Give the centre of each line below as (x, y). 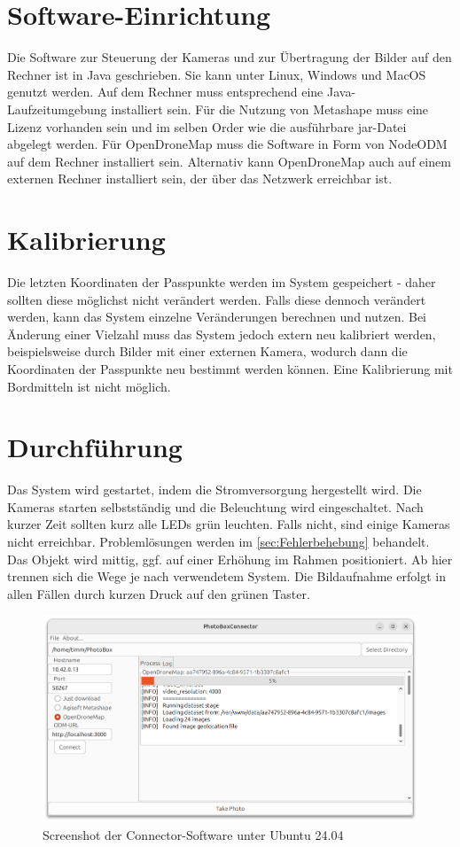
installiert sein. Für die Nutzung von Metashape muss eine (270, 109)
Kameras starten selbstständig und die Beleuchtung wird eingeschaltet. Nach (215, 506)
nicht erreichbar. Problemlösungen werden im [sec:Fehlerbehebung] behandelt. (218, 542)
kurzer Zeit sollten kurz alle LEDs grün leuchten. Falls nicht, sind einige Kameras (229, 524)
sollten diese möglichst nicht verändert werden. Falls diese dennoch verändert (217, 299)
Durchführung (95, 447)
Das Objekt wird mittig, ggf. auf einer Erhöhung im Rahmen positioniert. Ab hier (230, 559)
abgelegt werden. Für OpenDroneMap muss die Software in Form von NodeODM (227, 144)
